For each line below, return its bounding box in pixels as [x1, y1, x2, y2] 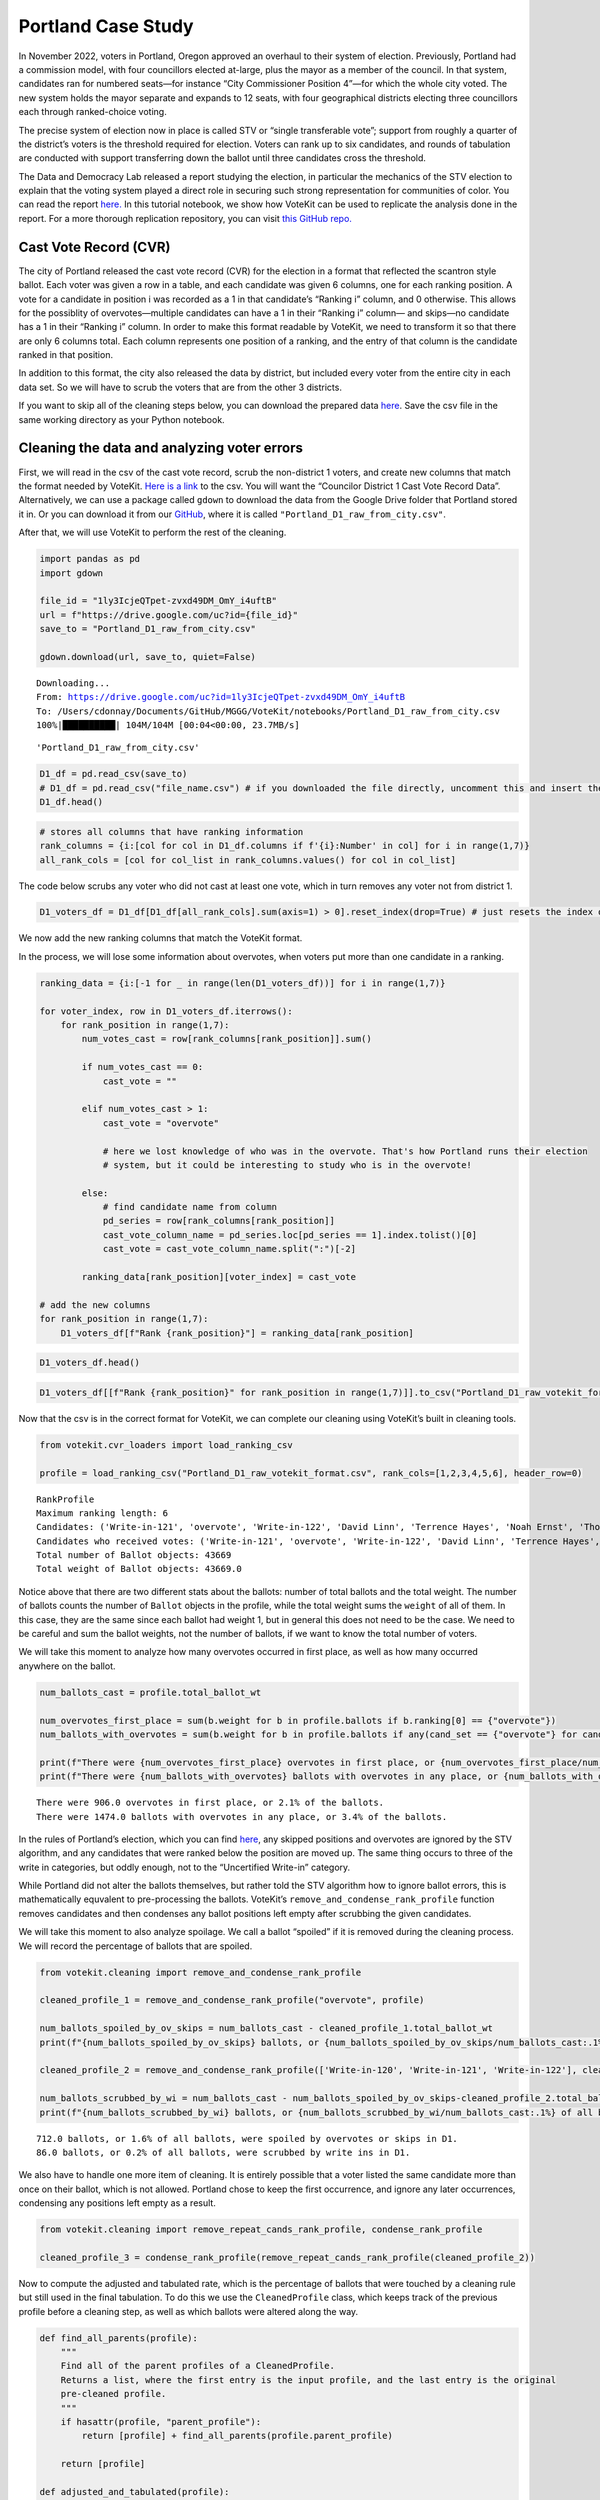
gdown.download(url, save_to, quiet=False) [39, 651, 257, 662]
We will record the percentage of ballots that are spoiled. [18, 1940, 253, 1952]
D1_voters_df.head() [39, 1357, 140, 1369]
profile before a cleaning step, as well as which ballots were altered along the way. [18, 2305, 359, 2317]
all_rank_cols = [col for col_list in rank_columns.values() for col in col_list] [39, 854, 457, 865]
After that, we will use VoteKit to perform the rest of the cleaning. [18, 526, 287, 539]
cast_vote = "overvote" [102, 1117, 220, 1129]
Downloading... [36, 677, 111, 689]
